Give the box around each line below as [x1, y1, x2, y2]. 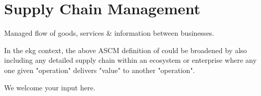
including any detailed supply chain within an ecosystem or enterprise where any [4, 55, 257, 65]
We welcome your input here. [4, 82, 96, 92]
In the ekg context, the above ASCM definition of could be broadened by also [4, 44, 247, 55]
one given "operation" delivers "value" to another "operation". [4, 64, 195, 75]
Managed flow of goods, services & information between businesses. [4, 28, 215, 38]
